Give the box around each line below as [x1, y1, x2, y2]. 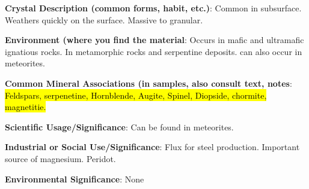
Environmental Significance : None [5, 172, 144, 185]
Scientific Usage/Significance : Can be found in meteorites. [5, 120, 234, 133]
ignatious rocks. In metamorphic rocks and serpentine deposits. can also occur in [5, 45, 302, 57]
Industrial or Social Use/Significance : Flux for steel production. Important [5, 141, 300, 153]
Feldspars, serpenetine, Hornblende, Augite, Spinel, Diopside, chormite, [5, 89, 267, 101]
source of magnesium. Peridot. [5, 152, 116, 164]
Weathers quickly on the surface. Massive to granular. [5, 13, 203, 26]
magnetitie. [5, 100, 46, 113]
